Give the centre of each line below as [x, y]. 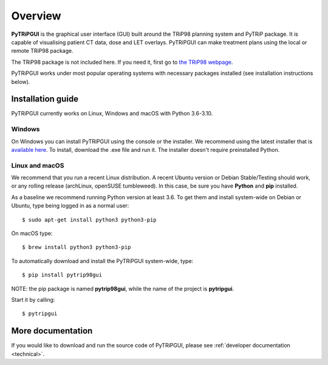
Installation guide [45, 99]
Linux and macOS [38, 165]
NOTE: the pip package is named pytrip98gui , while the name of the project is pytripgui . [123, 288]
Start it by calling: [33, 299]
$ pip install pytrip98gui [62, 275]
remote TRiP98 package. [42, 51]
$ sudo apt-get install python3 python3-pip [90, 220]
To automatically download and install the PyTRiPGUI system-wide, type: [102, 261]
